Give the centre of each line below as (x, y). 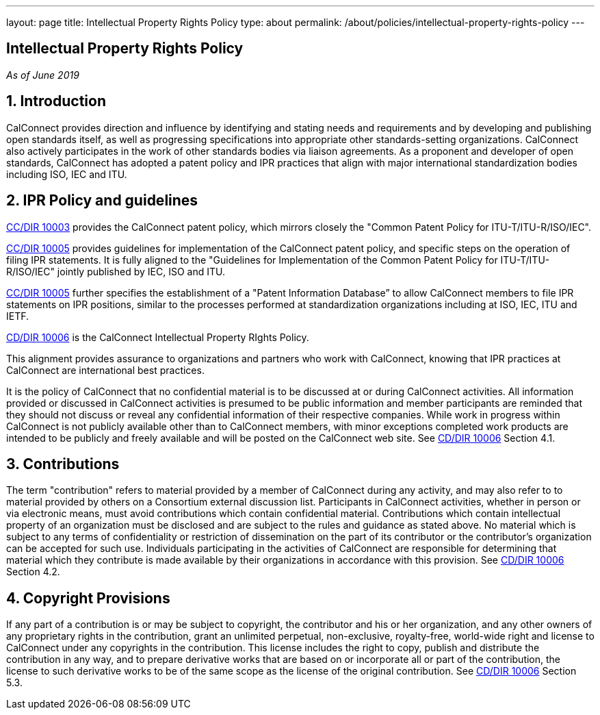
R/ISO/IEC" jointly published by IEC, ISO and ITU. (116, 271)
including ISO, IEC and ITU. (67, 174)
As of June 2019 (43, 75)
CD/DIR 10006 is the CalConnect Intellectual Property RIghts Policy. (158, 337)
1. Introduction (56, 101)
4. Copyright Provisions (88, 598)
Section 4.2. (33, 572)
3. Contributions (63, 464)
